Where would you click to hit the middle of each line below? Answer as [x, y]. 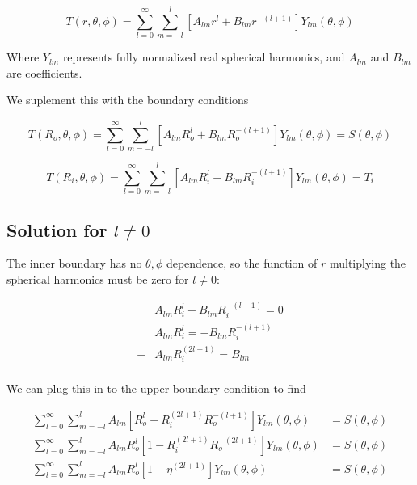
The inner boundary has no [74, 263]
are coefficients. [44, 72]
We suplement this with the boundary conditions [128, 100]
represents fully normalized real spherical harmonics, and [204, 57]
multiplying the [368, 263]
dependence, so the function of [242, 263]
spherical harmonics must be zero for [98, 278]
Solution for [57, 229]
